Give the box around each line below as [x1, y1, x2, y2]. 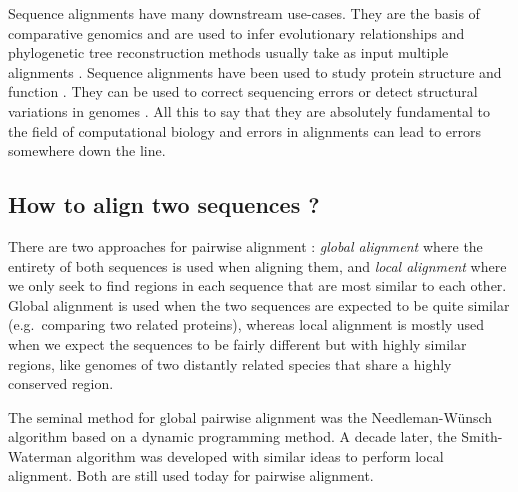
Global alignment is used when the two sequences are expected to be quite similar [8, 294, 510, 315]
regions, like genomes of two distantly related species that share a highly [8, 353, 452, 374]
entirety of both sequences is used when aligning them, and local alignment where [8, 255, 507, 276]
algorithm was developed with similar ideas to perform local [76, 445, 444, 466]
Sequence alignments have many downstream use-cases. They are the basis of [8, 3, 480, 23]
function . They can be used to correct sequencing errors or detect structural [8, 81, 478, 102]
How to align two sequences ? [8, 189, 320, 220]
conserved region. [8, 373, 114, 394]
